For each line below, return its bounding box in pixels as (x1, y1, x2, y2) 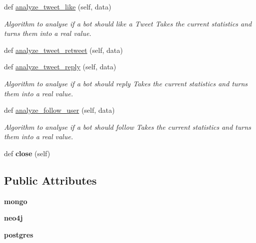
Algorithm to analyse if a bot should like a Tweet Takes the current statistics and (4, 18, 252, 28)
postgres (4, 229, 33, 240)
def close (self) (4, 148, 50, 158)
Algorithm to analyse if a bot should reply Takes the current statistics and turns (4, 78, 248, 88)
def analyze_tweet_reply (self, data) (4, 61, 116, 72)
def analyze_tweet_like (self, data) (4, 1, 111, 11)
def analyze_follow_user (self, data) (4, 105, 115, 115)
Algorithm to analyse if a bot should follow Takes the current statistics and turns (4, 121, 251, 132)
